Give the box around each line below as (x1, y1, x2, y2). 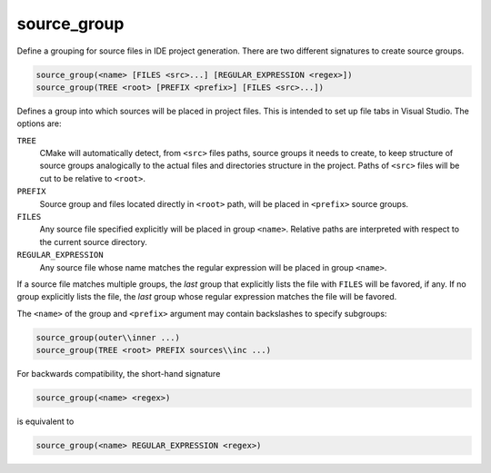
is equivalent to (16, 416, 75, 427)
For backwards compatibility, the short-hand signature (16, 369, 221, 379)
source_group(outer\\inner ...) (35, 332, 181, 342)
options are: (16, 118, 63, 129)
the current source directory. (39, 236, 147, 247)
